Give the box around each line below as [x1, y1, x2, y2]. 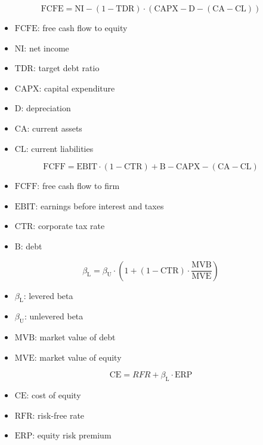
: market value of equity [34, 350, 122, 363]
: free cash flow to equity [37, 22, 128, 33]
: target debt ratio [33, 62, 100, 74]
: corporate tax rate [33, 220, 105, 232]
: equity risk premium [32, 429, 112, 441]
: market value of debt [35, 331, 116, 343]
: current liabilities [26, 142, 94, 154]
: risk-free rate [32, 409, 85, 421]
